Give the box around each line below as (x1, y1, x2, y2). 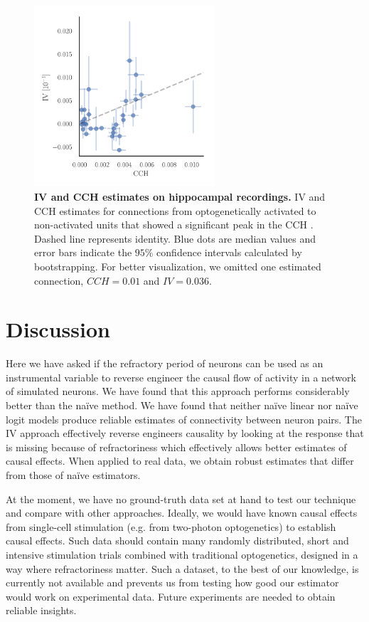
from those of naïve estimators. (6, 468, 141, 483)
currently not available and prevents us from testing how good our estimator (6, 575, 339, 590)
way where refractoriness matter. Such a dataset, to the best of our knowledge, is (6, 561, 359, 576)
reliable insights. (6, 603, 77, 618)
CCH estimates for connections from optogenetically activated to (34, 203, 316, 218)
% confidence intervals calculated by (144, 245, 302, 260)
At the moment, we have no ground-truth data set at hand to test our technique (6, 491, 356, 506)
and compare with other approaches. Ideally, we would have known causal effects (6, 505, 358, 520)
